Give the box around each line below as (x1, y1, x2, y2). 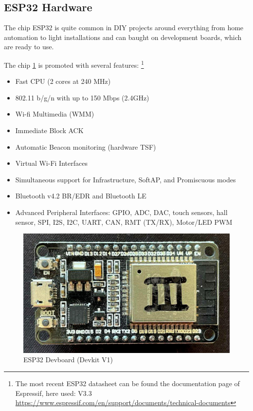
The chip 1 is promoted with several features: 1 (4, 58, 144, 70)
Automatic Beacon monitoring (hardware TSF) (15, 141, 156, 152)
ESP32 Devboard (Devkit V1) (23, 354, 113, 365)
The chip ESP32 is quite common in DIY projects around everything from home (4, 22, 244, 33)
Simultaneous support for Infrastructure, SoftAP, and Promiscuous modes (15, 174, 236, 184)
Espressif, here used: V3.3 (15, 388, 92, 398)
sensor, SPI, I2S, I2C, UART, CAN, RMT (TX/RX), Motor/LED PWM (15, 216, 233, 227)
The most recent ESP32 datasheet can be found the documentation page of (15, 378, 240, 389)
